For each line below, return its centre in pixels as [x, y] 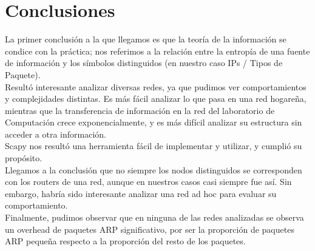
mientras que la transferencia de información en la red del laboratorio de [140, 110]
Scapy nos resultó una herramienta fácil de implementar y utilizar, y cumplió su [154, 146]
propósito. [24, 158]
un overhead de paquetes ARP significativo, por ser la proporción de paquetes [150, 229]
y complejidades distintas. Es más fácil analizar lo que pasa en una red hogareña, [156, 99]
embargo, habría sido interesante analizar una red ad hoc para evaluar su [141, 193]
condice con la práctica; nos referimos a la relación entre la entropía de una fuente [157, 51]
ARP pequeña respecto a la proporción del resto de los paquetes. [125, 241]
